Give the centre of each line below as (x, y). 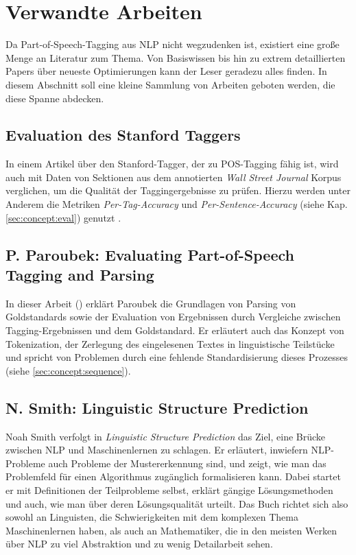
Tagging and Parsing (80, 275)
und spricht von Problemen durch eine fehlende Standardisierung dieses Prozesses (177, 357)
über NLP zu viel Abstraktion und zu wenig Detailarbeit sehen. (139, 544)
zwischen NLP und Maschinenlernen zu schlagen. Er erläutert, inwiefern (157, 450)
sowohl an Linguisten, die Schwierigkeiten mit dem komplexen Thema (152, 517)
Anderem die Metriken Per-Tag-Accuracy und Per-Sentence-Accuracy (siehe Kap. (177, 204)
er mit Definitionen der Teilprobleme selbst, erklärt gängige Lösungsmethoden (169, 490)
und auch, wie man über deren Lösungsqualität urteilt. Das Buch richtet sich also (177, 503)
